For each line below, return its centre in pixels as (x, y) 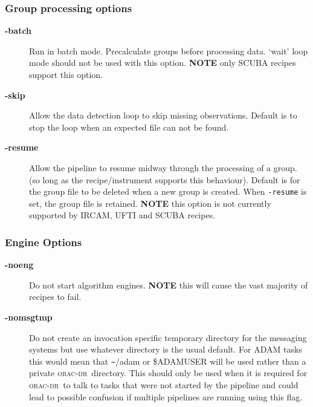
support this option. (66, 74)
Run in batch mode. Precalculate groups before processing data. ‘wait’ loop (169, 50)
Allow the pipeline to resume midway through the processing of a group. (163, 167)
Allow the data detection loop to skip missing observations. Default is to (163, 115)
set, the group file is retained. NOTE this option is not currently (150, 203)
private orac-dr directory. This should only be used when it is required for (168, 373)
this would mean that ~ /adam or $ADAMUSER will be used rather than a (168, 361)
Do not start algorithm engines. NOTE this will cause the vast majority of (169, 285)
